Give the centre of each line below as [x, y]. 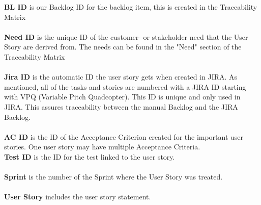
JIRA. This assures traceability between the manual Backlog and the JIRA [121, 106]
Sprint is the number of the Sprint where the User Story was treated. [113, 177]
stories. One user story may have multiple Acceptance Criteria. [102, 147]
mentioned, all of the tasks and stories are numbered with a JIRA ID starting [125, 86]
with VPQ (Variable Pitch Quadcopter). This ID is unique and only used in [122, 97]
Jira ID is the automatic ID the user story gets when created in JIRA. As [121, 77]
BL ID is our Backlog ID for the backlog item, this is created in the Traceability [131, 7]
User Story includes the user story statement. [78, 197]
